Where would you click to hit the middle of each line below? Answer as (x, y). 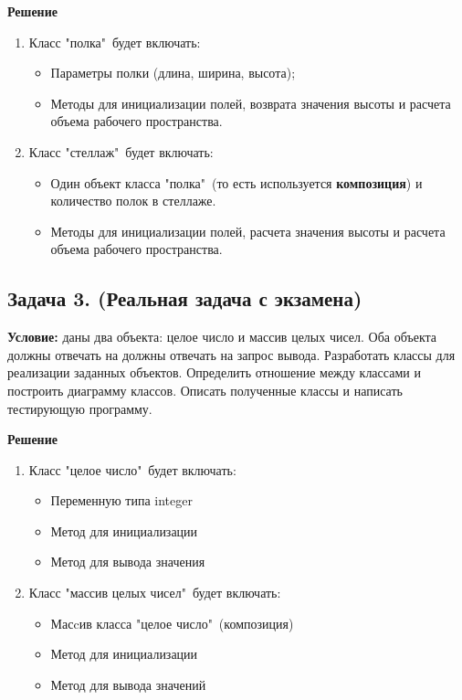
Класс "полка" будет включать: (115, 42)
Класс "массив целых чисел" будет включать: (155, 593)
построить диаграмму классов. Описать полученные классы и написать (205, 390)
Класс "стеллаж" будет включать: (121, 151)
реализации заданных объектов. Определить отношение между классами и (214, 372)
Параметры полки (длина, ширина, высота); (173, 73)
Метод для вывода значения (128, 562)
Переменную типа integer (121, 500)
